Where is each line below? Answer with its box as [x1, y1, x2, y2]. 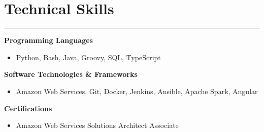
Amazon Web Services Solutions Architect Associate [16, 120, 179, 130]
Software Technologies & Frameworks [4, 69, 138, 79]
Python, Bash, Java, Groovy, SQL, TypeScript [16, 52, 161, 62]
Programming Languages [4, 35, 93, 46]
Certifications [4, 103, 52, 113]
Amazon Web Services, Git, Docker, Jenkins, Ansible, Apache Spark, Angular [16, 85, 258, 96]
